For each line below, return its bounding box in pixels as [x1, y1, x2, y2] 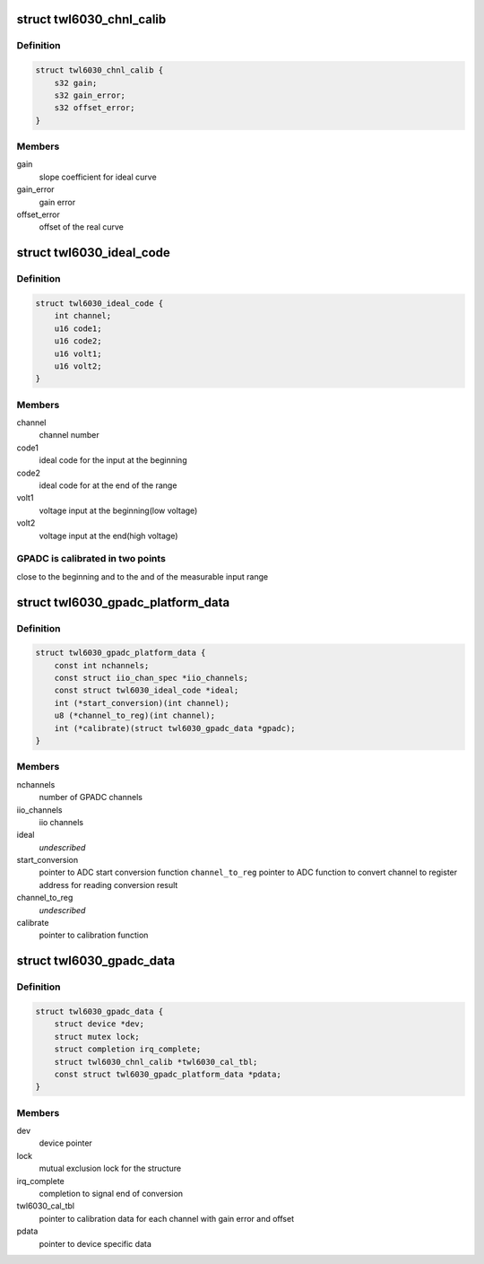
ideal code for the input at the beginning [39, 455, 187, 466]
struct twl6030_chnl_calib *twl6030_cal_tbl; [54, 1057, 258, 1067]
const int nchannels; [54, 660, 150, 670]
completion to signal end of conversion [39, 1189, 184, 1199]
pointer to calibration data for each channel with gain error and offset [39, 1213, 295, 1224]
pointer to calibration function [39, 929, 149, 941]
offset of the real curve [39, 222, 125, 232]
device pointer [39, 1138, 93, 1148]
